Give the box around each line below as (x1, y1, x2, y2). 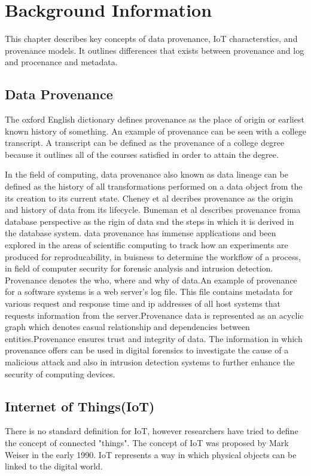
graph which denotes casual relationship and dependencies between (5, 321, 250, 333)
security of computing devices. (5, 367, 115, 380)
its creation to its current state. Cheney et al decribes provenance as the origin (5, 191, 294, 204)
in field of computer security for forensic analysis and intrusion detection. (5, 262, 273, 274)
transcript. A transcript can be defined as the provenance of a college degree (5, 136, 285, 149)
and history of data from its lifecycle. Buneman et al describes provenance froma (5, 203, 301, 216)
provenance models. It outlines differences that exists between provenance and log (5, 44, 304, 56)
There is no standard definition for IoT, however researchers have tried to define (5, 425, 298, 437)
